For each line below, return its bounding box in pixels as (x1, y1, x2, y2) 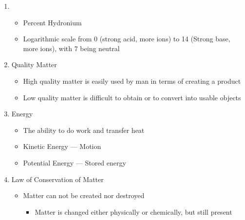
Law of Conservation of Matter (11, 174, 104, 184)
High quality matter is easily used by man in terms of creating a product (23, 75, 241, 86)
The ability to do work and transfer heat (23, 125, 145, 135)
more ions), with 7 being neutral (23, 43, 120, 53)
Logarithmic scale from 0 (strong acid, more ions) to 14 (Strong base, (23, 34, 230, 44)
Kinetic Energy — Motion (23, 141, 101, 151)
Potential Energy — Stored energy (23, 157, 126, 167)
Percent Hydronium (23, 17, 82, 27)
